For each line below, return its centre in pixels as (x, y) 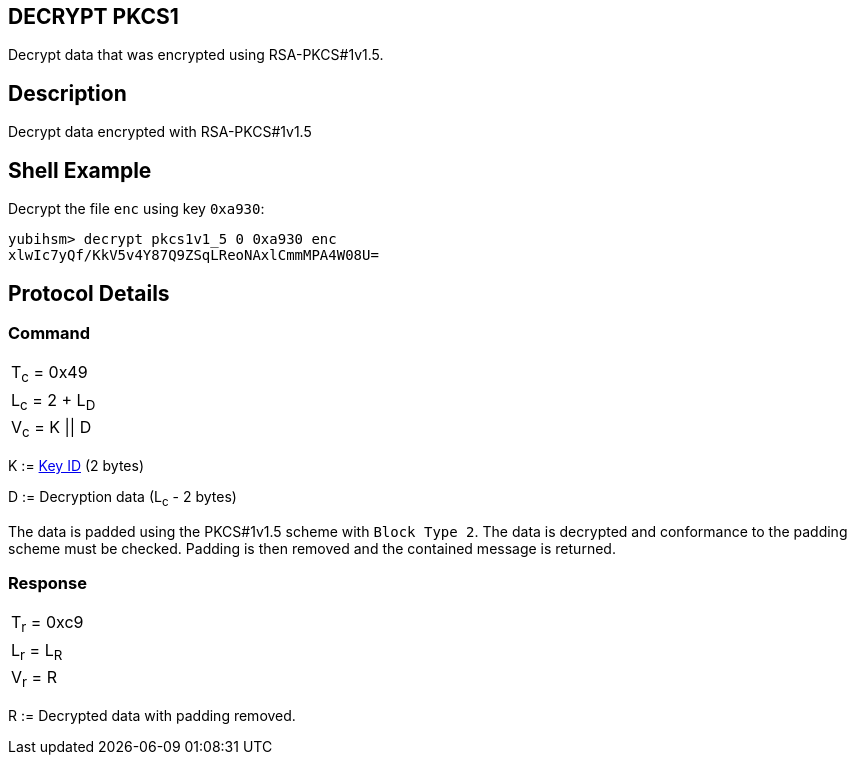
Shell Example (80, 170)
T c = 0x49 (49, 374)
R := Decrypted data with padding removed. (152, 715)
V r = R (34, 678)
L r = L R (37, 651)
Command (49, 332)
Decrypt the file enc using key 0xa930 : (136, 209)
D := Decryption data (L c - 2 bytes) (122, 498)
